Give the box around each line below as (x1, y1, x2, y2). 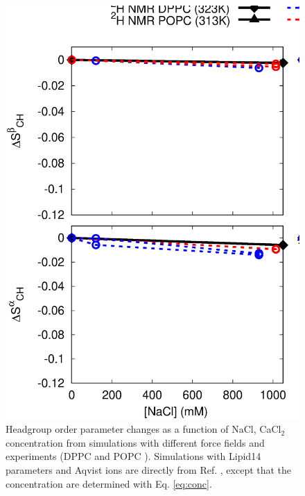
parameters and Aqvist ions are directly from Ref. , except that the (6, 462, 292, 477)
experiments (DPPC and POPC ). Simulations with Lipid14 (6, 449, 261, 463)
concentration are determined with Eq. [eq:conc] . (6, 476, 212, 490)
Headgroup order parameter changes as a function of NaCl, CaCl (6, 422, 281, 436)
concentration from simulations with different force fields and (6, 435, 265, 449)
